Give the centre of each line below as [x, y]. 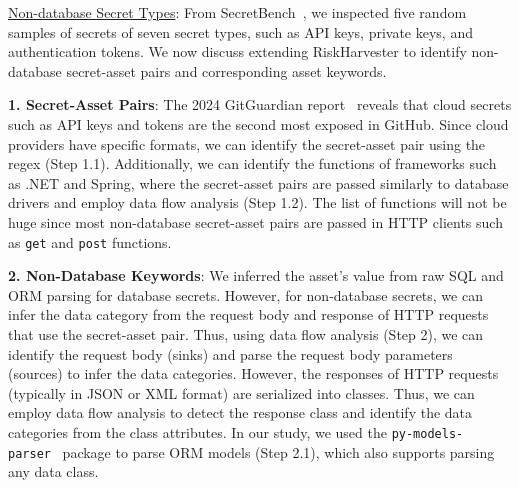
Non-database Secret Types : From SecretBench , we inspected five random [237, 12]
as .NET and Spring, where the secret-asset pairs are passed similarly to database [258, 182]
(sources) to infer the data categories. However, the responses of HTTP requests [253, 373]
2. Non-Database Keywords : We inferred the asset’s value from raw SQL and [256, 275]
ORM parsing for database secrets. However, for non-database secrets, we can [245, 294]
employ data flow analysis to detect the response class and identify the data [240, 412]
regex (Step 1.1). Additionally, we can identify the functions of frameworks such [252, 163]
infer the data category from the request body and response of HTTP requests [248, 314]
